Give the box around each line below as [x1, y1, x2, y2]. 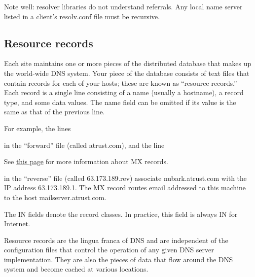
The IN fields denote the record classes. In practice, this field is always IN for [4, 208, 238, 219]
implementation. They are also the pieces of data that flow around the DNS [4, 254, 233, 264]
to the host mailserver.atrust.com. [4, 192, 107, 202]
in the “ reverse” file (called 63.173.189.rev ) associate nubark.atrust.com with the [4, 173, 247, 183]
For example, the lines [4, 123, 71, 133]
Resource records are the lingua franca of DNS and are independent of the [4, 235, 228, 245]
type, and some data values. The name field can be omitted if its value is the [4, 97, 236, 107]
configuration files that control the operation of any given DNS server [4, 244, 214, 255]
